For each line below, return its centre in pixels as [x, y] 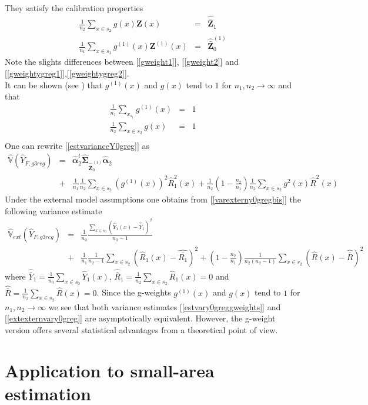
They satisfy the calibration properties [74, 8]
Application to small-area [110, 370]
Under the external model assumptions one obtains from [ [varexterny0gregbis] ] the [153, 199]
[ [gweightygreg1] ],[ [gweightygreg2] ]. [67, 73]
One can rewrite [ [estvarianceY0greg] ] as [77, 145]
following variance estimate [53, 210]
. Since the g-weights [134, 292]
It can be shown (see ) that [54, 84]
